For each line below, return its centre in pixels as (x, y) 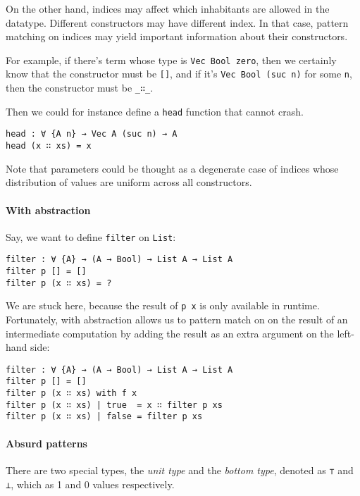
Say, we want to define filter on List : (91, 236)
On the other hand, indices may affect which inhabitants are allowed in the (168, 8)
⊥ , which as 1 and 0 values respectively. (90, 484)
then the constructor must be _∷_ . (80, 88)
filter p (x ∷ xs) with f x (72, 393)
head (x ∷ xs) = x (49, 146)
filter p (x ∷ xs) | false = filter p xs (104, 417)
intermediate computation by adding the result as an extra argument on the (170, 333)
